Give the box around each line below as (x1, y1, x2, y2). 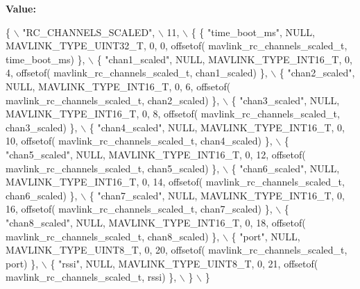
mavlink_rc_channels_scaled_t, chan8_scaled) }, (6, 229, 220, 243)
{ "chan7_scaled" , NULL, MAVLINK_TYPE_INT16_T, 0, (89, 188, 345, 202)
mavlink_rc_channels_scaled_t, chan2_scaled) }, (6, 92, 220, 107)
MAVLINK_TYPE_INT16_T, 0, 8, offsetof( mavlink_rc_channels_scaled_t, (6, 106, 340, 121)
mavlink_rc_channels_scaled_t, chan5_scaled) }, (6, 160, 220, 175)
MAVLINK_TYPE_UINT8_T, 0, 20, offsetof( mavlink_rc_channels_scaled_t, (6, 242, 348, 257)
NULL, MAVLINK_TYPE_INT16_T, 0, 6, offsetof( (6, 79, 231, 93)
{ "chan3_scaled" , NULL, (231, 92, 340, 107)
